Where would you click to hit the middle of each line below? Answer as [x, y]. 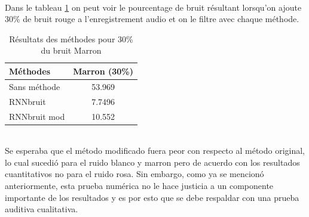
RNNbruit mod [37, 116]
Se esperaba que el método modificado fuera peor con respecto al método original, [155, 151]
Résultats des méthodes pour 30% [71, 38]
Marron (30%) [103, 71]
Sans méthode [35, 86]
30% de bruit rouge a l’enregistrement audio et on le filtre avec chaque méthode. [152, 19]
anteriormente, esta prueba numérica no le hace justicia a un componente [139, 185]
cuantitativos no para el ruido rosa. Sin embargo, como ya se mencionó [134, 174]
